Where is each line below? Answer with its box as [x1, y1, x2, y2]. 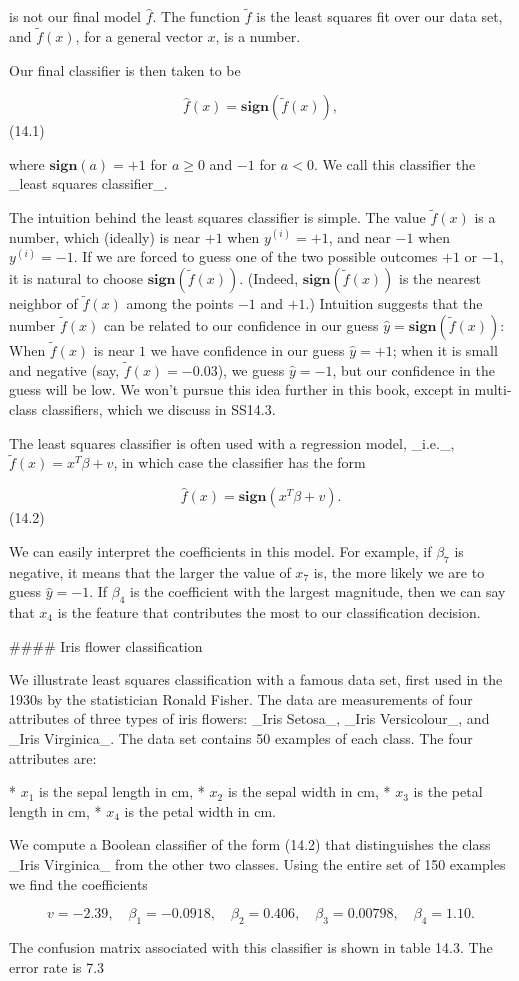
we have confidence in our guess [150, 340, 345, 361]
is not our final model [9, 6, 141, 27]
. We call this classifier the [313, 153, 476, 174]
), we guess [217, 359, 285, 380]
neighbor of [9, 293, 78, 314]
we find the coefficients [9, 873, 148, 894]
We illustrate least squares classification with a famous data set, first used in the [9, 669, 503, 690]
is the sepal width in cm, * [227, 781, 391, 802]
